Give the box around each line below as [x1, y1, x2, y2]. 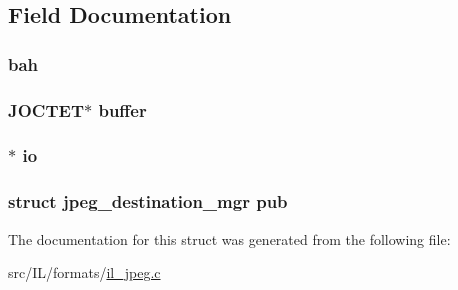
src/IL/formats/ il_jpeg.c [8, 262, 161, 283]
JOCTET [8, 97, 84, 122]
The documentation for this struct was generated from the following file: [8, 228, 451, 249]
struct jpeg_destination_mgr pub [8, 189, 288, 214]
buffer [98, 97, 147, 122]
